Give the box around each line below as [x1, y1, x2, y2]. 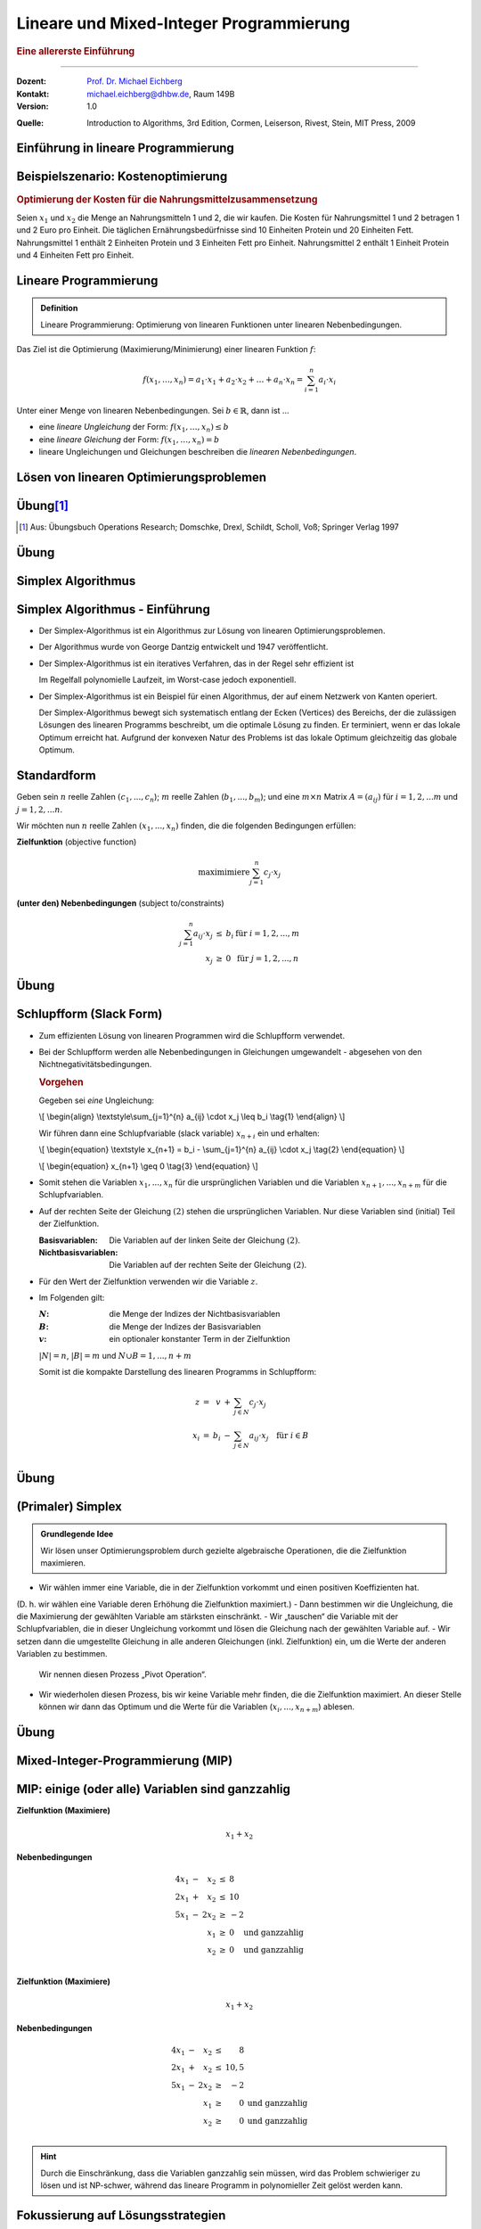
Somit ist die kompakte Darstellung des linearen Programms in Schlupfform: [38, 1367, 317, 1378]
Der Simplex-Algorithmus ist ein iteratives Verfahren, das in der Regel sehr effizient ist [38, 658, 355, 669]
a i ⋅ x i [318, 374, 337, 387]
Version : [16, 101, 49, 111]
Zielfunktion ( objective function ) [16, 836, 137, 847]
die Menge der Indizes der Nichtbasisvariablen [109, 1309, 281, 1320]
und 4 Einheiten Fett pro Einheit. [16, 250, 135, 260]
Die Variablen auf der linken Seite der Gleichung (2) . [109, 1235, 301, 1246]
